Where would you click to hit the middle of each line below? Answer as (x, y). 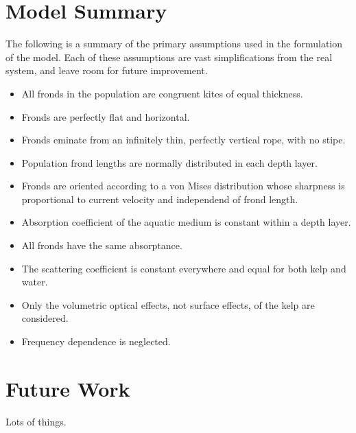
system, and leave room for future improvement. (107, 70)
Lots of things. (36, 421)
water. (35, 282)
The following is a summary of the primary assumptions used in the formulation (174, 44)
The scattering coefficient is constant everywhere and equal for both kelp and (184, 268)
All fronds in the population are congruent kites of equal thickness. (162, 93)
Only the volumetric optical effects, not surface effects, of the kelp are (168, 304)
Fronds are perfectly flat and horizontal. (106, 116)
